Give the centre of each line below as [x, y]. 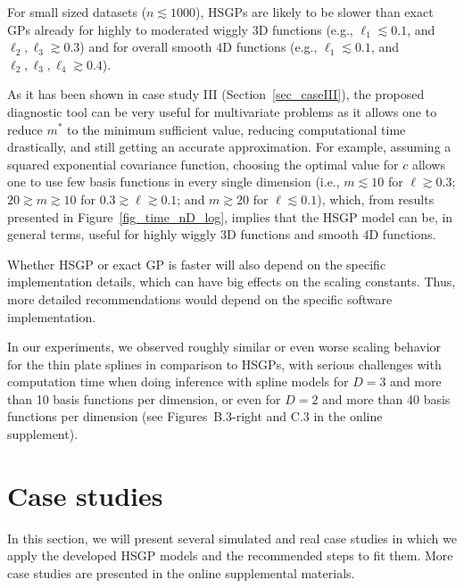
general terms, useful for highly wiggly [112, 234]
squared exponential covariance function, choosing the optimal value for [203, 164]
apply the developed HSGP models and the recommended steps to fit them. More [230, 555]
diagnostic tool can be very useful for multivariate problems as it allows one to [222, 111]
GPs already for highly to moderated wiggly [128, 29]
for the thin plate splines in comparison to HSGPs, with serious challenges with [224, 364]
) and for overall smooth [146, 47]
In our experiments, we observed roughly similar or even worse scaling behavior [224, 347]
